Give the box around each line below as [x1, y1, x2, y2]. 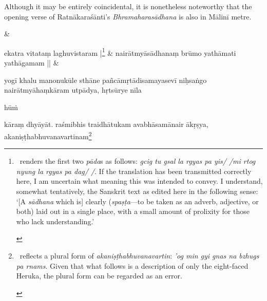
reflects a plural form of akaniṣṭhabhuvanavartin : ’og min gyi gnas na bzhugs [20, 250, 259, 261]
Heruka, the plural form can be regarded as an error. [16, 270, 182, 281]
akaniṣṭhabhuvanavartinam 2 [4, 130, 92, 141]
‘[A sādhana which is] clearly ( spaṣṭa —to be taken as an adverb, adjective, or [16, 196, 259, 206]
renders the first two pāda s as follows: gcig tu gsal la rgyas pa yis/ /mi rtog [20, 156, 256, 166]
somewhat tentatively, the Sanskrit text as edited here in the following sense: [16, 186, 258, 197]
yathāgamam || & [4, 57, 59, 68]
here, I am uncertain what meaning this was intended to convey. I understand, [16, 176, 263, 186]
